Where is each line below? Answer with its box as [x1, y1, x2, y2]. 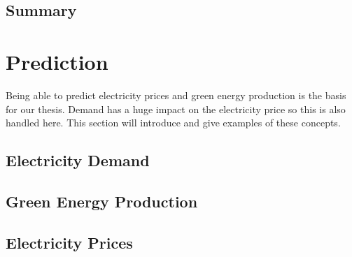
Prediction [6, 47, 108, 75]
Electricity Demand [6, 149, 150, 171]
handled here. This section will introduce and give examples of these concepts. [6, 115, 341, 130]
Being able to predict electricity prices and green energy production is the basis [6, 87, 346, 102]
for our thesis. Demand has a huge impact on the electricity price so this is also [6, 101, 346, 116]
